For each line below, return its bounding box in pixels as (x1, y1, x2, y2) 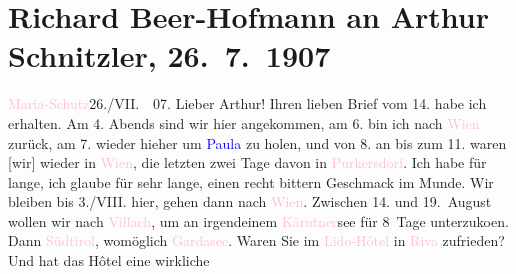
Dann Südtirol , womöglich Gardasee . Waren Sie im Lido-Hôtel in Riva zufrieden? (8, 230, 505, 251)
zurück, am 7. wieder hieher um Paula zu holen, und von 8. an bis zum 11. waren (8, 132, 507, 153)
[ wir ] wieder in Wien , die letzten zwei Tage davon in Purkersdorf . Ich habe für (8, 152, 487, 173)
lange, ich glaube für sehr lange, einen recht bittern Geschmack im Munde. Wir (8, 171, 494, 192)
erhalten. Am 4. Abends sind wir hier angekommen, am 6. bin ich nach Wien (8, 112, 480, 133)
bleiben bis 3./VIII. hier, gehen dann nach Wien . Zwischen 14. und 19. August (8, 191, 492, 212)
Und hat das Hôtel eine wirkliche (8, 250, 210, 271)
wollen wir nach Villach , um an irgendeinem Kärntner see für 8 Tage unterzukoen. (8, 210, 509, 231)
